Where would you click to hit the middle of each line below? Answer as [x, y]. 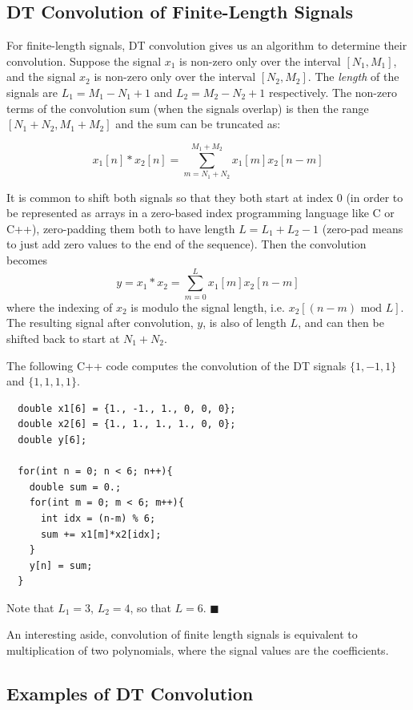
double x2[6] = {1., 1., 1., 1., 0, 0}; [127, 424]
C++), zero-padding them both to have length [121, 228]
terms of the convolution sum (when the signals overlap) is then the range [188, 108]
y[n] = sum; [61, 565]
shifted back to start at [63, 338]
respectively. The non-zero [333, 92]
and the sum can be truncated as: [198, 124]
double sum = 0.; [75, 487]
